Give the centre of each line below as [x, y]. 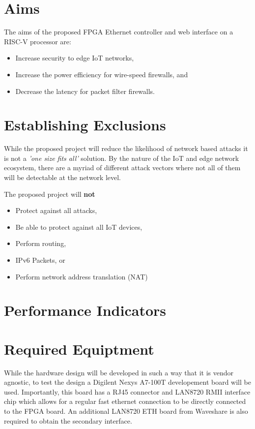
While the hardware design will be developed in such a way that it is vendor [119, 372]
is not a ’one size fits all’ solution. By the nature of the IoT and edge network [122, 158]
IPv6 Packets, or [40, 260]
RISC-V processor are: [38, 41]
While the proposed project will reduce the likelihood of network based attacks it [126, 148]
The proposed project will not [50, 194]
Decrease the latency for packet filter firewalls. [85, 91]
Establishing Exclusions [85, 125]
